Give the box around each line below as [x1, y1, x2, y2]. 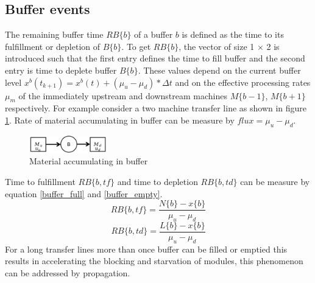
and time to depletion [117, 175, 198, 187]
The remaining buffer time [5, 28, 104, 41]
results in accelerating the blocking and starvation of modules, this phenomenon [5, 254, 303, 267]
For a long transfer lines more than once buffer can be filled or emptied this [5, 242, 288, 255]
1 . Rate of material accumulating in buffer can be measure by [5, 113, 235, 126]
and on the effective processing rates [175, 75, 311, 88]
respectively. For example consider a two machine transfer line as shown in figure [5, 102, 307, 114]
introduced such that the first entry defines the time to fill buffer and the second [5, 52, 305, 65]
